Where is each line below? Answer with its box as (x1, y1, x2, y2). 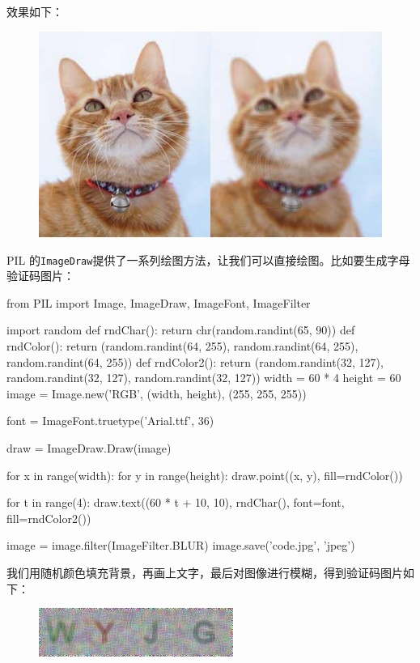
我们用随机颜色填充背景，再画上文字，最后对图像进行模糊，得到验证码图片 (6, 563, 403, 580)
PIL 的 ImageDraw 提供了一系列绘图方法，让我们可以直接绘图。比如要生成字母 (6, 251, 410, 268)
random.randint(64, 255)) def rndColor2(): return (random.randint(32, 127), (6, 353, 384, 370)
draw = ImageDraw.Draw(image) (6, 439, 172, 456)
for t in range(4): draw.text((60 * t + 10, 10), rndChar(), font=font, (6, 494, 345, 511)
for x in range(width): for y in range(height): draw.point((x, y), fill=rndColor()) (6, 466, 403, 483)
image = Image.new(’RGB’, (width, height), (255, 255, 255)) (6, 385, 307, 402)
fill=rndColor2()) (6, 509, 91, 526)
